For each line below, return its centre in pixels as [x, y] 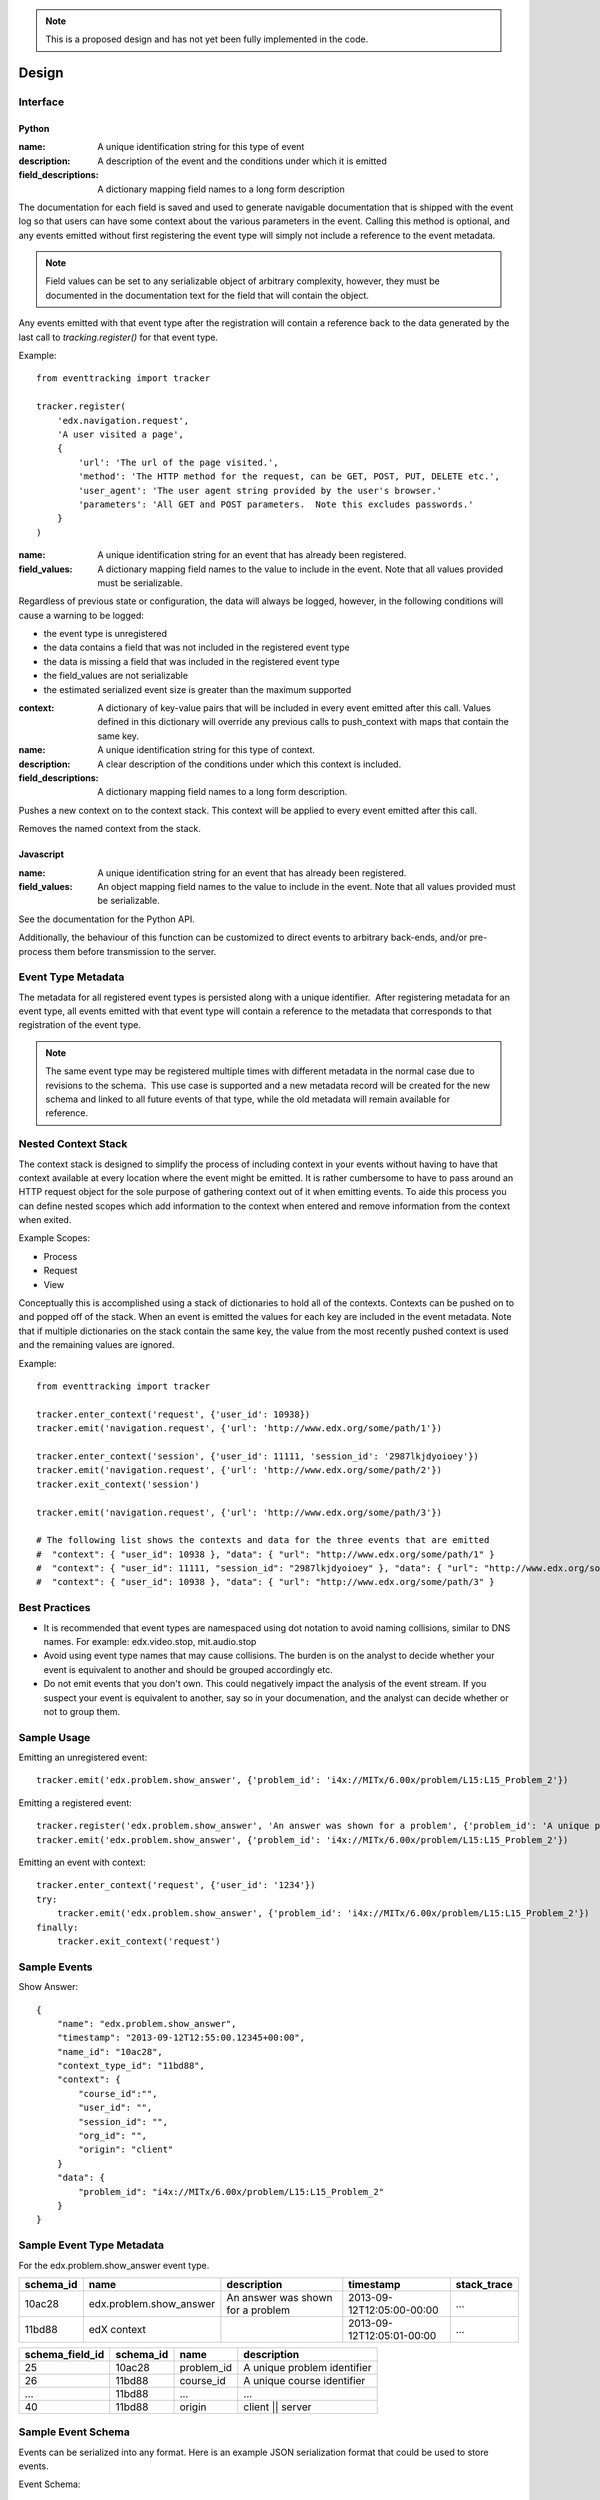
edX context [117, 2329]
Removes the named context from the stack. [110, 829]
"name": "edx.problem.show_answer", [146, 2023]
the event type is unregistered [105, 634]
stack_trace [484, 2284]
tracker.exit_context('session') [118, 1484]
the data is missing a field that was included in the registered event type [191, 661]
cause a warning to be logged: [81, 615]
